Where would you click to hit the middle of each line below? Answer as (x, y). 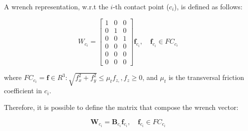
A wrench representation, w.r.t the (56, 6)
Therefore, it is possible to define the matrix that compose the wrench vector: (121, 107)
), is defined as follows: (208, 6)
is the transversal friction (206, 77)
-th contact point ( (141, 6)
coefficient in (23, 91)
